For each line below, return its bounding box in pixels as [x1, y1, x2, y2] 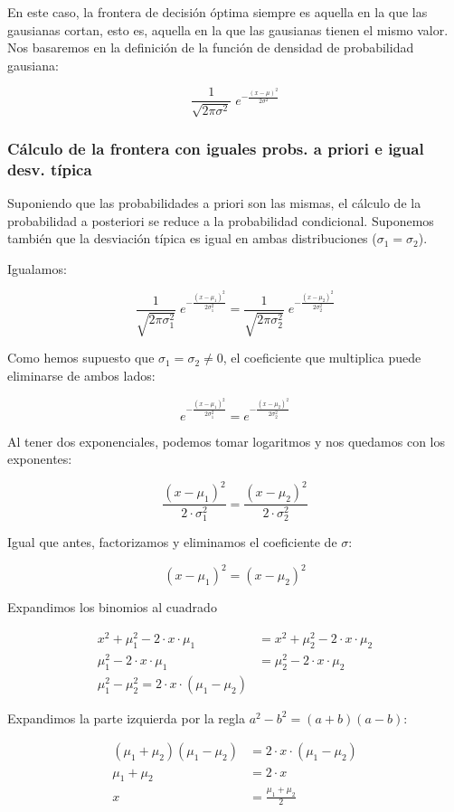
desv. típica [7, 157, 92, 180]
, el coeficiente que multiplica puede [222, 348, 421, 367]
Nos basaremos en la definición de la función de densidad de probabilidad [7, 38, 414, 57]
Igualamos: [7, 259, 67, 278]
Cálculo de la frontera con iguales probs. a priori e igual [7, 137, 424, 159]
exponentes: [7, 449, 72, 468]
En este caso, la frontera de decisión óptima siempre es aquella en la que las [7, 3, 428, 21]
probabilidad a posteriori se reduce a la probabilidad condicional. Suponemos [7, 211, 434, 230]
